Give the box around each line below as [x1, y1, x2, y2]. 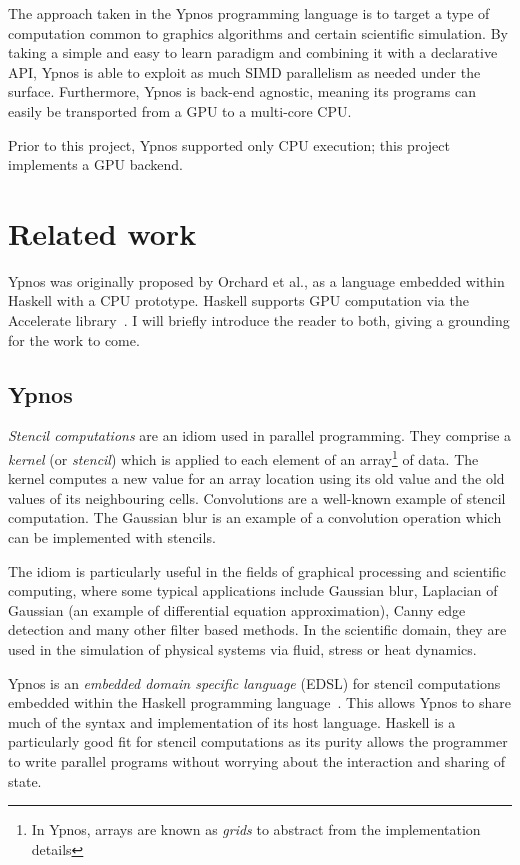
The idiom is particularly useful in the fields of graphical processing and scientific [8, 560, 507, 581]
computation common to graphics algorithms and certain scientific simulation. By [8, 22, 508, 43]
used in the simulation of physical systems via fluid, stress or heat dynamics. [8, 639, 477, 660]
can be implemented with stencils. [8, 527, 216, 548]
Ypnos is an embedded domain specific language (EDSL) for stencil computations [8, 672, 501, 693]
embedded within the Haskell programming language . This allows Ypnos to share [8, 692, 511, 713]
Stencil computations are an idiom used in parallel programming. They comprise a [8, 425, 512, 446]
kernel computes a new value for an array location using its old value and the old [8, 468, 505, 489]
